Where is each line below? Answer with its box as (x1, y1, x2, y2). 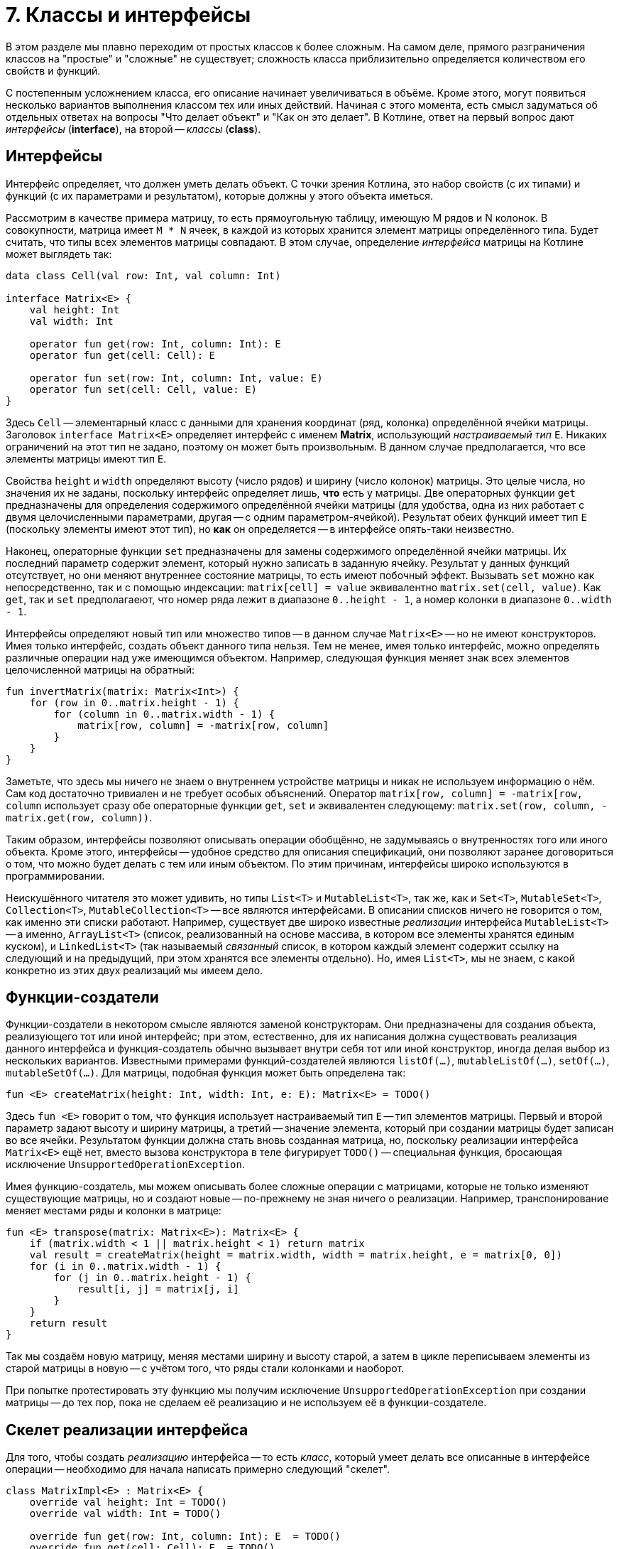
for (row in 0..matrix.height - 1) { (29, 696, 239, 708)
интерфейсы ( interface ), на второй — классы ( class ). (6, 122, 261, 135)
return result (29, 1317, 108, 1329)
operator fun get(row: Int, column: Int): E (29, 338, 281, 350)
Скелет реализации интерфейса (6, 1420, 248, 1439)
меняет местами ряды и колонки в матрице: (6, 1204, 221, 1217)
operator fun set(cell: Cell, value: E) (29, 383, 258, 395)
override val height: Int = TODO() (29, 1496, 227, 1508)
